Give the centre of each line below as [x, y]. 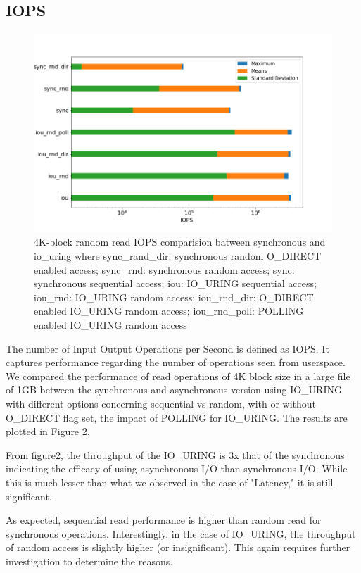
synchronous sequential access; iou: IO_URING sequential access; [175, 283]
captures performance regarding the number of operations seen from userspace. [176, 362]
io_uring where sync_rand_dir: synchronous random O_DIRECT [178, 256]
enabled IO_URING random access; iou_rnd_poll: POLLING [169, 311]
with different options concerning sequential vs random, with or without [161, 403]
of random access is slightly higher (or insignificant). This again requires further [178, 547]
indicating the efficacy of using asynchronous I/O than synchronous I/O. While [177, 468]
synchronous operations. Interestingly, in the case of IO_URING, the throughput [181, 533]
